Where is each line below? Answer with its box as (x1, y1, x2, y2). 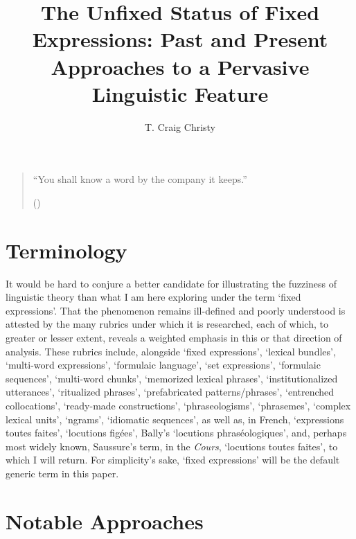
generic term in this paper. (6, 466, 119, 480)
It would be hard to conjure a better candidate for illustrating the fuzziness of (6, 276, 337, 290)
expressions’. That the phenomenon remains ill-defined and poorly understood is (6, 303, 346, 317)
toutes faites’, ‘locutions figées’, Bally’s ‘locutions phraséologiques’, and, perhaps (6, 425, 347, 440)
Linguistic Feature (91, 79, 269, 107)
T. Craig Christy (144, 119, 216, 134)
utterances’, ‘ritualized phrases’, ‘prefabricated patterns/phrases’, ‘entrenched (6, 385, 335, 399)
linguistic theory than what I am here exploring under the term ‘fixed (6, 290, 301, 304)
